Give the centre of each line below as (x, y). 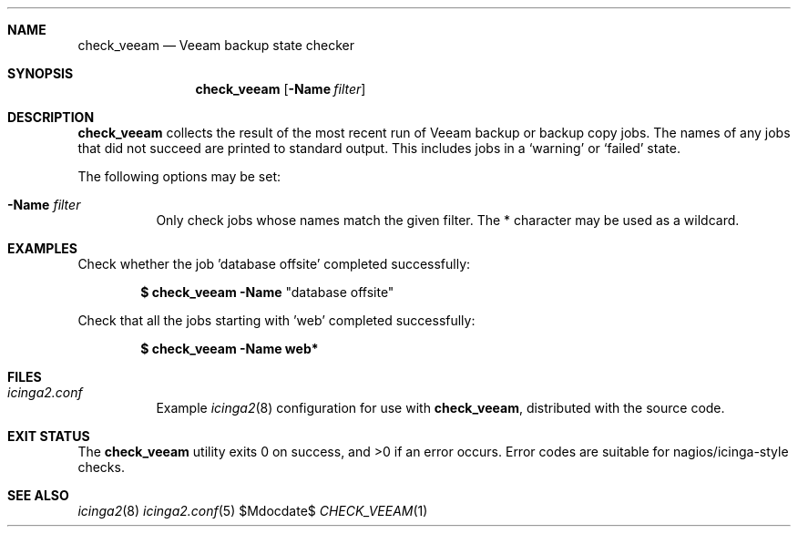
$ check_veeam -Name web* (230, 349)
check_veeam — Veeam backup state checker (216, 45)
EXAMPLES (42, 248)
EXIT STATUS (49, 436)
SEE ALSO (38, 495)
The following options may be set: (179, 176)
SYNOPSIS (41, 73)
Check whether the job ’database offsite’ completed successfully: (274, 264)
